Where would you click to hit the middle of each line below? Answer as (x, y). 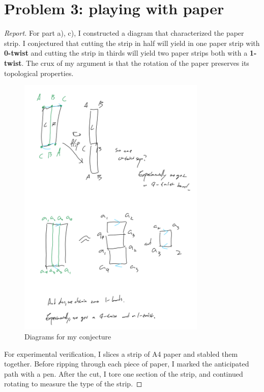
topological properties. (39, 73)
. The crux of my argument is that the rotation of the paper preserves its (135, 63)
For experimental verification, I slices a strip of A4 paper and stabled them (121, 353)
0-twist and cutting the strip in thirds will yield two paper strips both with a (126, 53)
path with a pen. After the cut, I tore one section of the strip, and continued (124, 373)
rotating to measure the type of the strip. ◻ (73, 384)
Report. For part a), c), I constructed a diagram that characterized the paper (124, 33)
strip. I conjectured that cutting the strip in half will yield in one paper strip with (132, 43)
